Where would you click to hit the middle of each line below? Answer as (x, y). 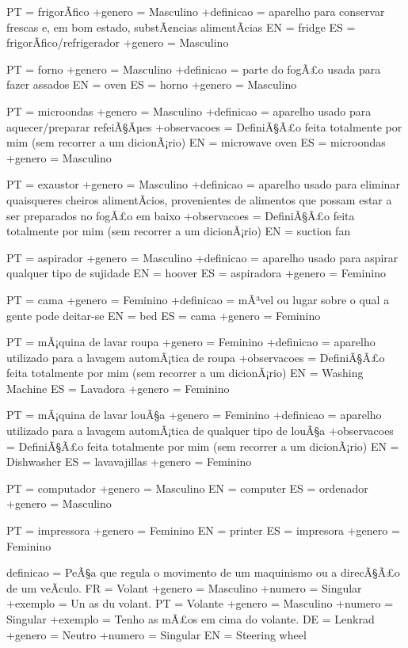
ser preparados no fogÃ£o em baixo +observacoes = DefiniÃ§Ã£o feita (181, 215)
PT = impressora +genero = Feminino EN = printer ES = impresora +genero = (203, 530)
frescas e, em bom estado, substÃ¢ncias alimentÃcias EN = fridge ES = (181, 27)
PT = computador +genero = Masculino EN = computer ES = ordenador (187, 488)
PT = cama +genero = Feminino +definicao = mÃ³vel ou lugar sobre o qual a (198, 299)
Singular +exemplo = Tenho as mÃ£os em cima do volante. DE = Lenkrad (191, 619)
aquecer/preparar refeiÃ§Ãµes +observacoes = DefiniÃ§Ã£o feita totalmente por (204, 126)
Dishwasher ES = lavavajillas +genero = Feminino (129, 461)
